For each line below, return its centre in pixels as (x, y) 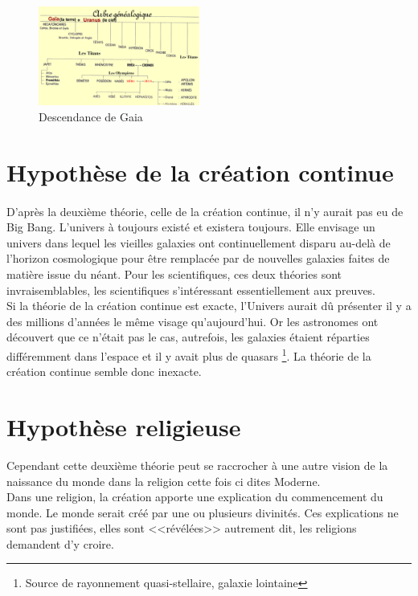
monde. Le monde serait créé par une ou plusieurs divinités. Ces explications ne (203, 512)
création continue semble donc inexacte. (104, 371)
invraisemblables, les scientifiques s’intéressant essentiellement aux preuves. (191, 290)
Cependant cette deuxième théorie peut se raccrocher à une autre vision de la (197, 465)
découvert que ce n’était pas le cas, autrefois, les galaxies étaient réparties (188, 337)
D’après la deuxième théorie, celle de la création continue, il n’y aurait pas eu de (205, 211)
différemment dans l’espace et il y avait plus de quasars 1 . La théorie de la (189, 354)
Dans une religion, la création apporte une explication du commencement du (195, 497)
